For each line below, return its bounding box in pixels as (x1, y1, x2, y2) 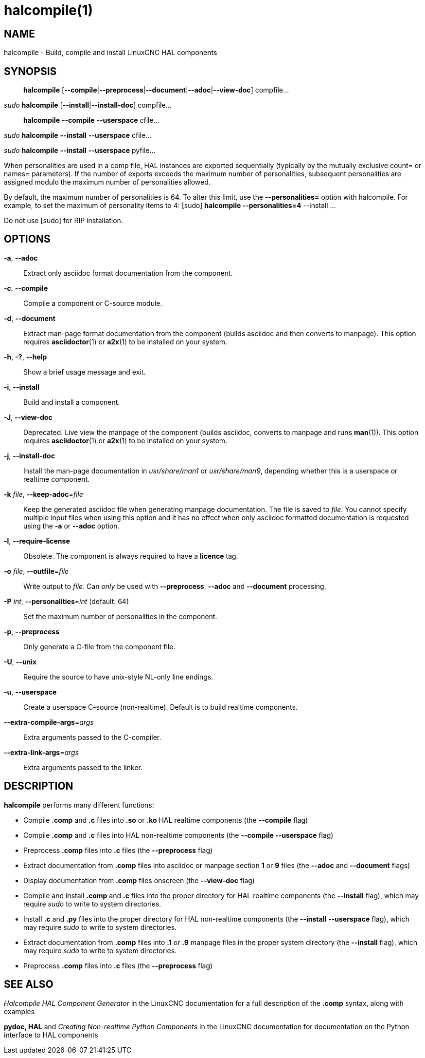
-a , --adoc (4, 253, 38, 262)
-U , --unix (4, 657, 37, 666)
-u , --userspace (4, 687, 57, 696)
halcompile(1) (4, 2, 93, 19)
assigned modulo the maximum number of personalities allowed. (4, 178, 211, 187)
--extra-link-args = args (4, 748, 79, 756)
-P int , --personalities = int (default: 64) (4, 597, 129, 605)
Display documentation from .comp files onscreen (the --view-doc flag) (23, 876, 255, 885)
